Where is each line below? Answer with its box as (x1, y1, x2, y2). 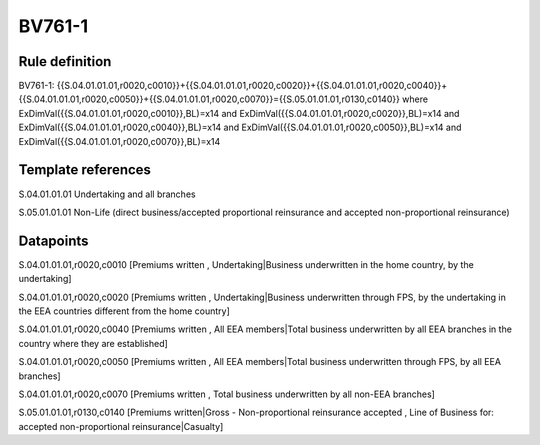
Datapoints (18, 232, 89, 249)
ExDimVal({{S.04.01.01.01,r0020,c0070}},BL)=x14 (18, 135, 221, 147)
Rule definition (18, 53, 112, 70)
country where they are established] (18, 337, 169, 349)
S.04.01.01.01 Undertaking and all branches (18, 188, 196, 200)
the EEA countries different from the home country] (18, 305, 230, 317)
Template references (18, 161, 152, 179)
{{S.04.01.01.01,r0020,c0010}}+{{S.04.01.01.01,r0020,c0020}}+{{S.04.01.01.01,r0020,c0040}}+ (56, 80, 448, 92)
